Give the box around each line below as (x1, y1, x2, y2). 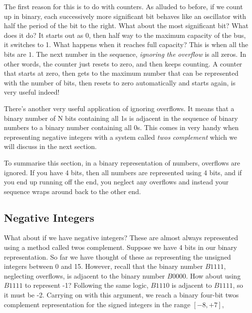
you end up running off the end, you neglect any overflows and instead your (4, 177, 229, 187)
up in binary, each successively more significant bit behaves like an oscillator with (4, 11, 246, 21)
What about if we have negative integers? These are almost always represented (4, 232, 238, 243)
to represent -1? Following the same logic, (25, 280, 149, 290)
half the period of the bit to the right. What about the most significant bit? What (4, 20, 249, 31)
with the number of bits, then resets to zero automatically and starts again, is (4, 77, 235, 87)
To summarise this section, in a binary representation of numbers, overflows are (4, 157, 240, 167)
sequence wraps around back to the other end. (4, 186, 141, 196)
